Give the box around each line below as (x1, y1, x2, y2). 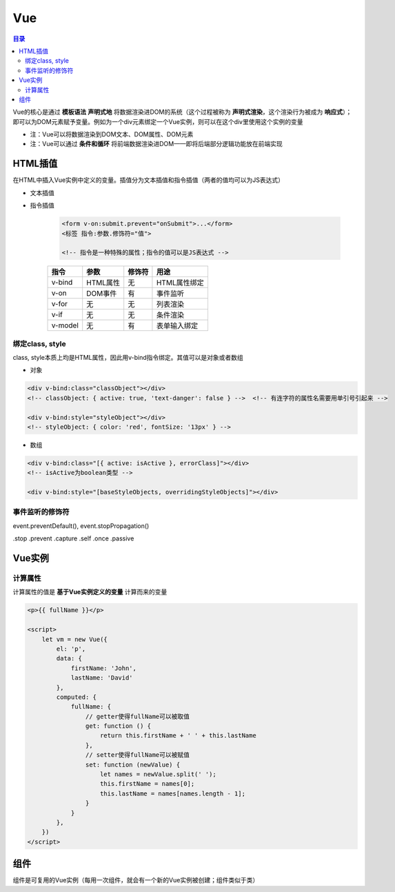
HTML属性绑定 (156, 278, 204, 287)
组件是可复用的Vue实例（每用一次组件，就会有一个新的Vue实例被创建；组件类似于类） (12, 876, 259, 884)
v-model (51, 321, 79, 330)
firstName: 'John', (70, 664, 137, 672)
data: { (56, 655, 83, 662)
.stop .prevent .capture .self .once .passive (12, 534, 134, 543)
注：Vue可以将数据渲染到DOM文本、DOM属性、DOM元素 (30, 130, 194, 139)
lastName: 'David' (70, 674, 134, 682)
